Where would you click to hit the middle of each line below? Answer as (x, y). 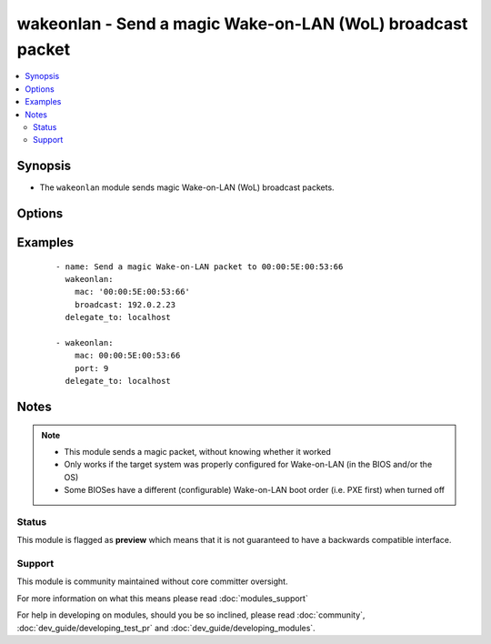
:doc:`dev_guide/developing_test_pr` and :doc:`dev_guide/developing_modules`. (166, 628)
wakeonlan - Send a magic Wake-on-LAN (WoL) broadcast (242, 24)
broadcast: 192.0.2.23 (125, 304)
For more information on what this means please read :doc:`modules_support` (162, 598)
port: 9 (91, 368)
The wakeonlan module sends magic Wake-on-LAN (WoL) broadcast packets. (187, 187)
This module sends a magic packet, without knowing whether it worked (198, 451)
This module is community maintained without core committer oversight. (152, 581)
